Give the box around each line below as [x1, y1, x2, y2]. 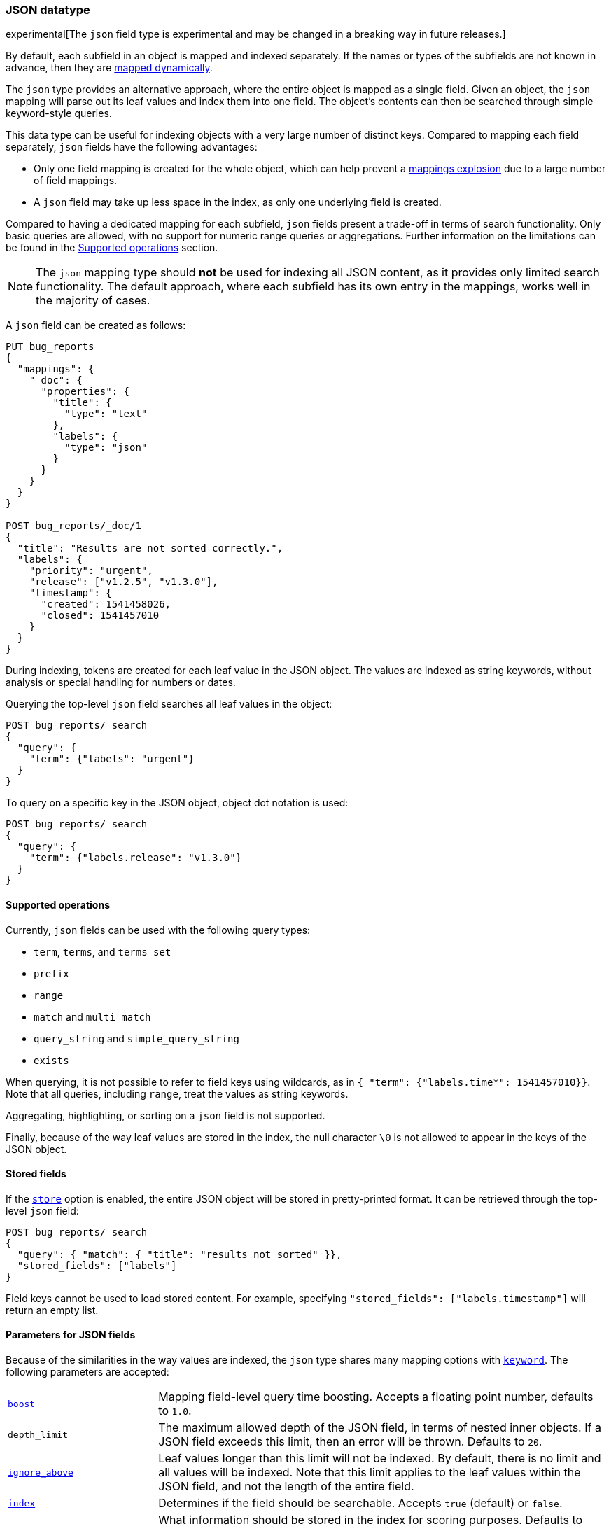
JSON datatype [6, 3, 90, 17]
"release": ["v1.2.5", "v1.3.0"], [29, 576, 218, 588]
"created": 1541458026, [41, 598, 171, 610]
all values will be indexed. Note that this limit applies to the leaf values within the [158, 1465, 581, 1480]
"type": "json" [64, 442, 148, 454]
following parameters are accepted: [6, 1366, 169, 1378]
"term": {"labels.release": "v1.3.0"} [29, 852, 242, 864]
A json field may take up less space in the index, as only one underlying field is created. [34, 196, 442, 209]
